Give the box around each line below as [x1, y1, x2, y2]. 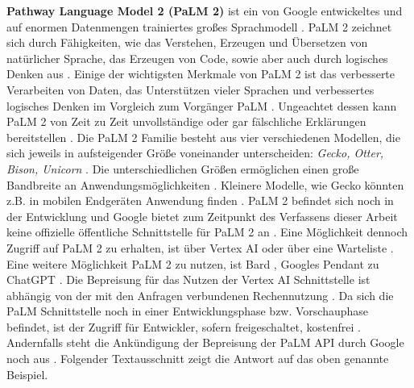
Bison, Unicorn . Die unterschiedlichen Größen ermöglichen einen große [6, 160, 359, 177]
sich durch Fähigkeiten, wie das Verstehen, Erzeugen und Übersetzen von [6, 34, 368, 51]
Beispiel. [6, 365, 48, 382]
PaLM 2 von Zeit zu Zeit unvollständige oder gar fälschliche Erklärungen [6, 113, 366, 130]
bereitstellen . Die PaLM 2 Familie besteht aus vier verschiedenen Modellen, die [6, 128, 400, 145]
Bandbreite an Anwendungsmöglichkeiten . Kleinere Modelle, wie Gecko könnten [6, 176, 404, 193]
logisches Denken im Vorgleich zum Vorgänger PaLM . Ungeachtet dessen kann [6, 97, 397, 114]
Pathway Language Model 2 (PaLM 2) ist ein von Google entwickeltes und [6, 2, 403, 19]
